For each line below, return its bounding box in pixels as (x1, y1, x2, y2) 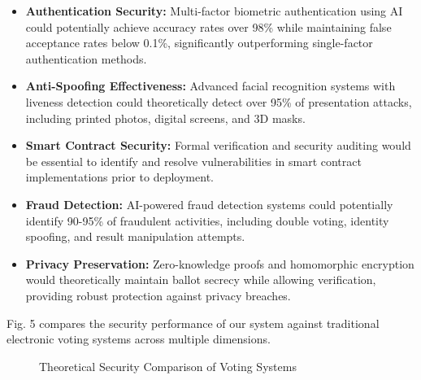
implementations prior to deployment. (25, 168, 214, 186)
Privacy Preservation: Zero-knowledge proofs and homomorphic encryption (25, 255, 414, 272)
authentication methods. (25, 50, 147, 67)
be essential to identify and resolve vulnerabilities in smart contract (25, 152, 362, 169)
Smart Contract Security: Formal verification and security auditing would (25, 137, 411, 154)
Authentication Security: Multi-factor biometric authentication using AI (25, 2, 403, 19)
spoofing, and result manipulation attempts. (25, 228, 245, 245)
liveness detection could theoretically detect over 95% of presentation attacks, (25, 93, 412, 110)
